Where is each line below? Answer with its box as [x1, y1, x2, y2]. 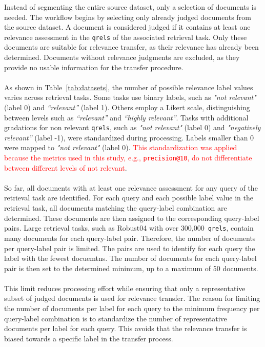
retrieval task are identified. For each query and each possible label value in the [4, 192, 253, 203]
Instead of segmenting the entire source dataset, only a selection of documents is [4, 2, 257, 12]
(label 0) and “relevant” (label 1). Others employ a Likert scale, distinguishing [4, 102, 250, 112]
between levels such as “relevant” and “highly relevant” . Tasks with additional [4, 112, 249, 123]
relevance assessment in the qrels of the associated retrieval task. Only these [4, 31, 247, 42]
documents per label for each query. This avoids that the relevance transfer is [4, 323, 247, 334]
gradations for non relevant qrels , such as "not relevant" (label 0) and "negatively [4, 122, 261, 133]
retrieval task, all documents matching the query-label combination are [4, 202, 227, 213]
